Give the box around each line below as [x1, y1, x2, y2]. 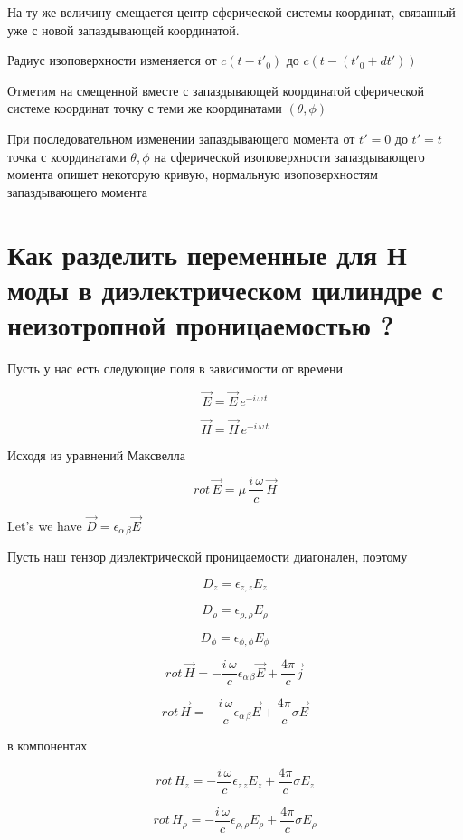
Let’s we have [7, 515, 82, 534]
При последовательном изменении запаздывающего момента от [7, 128, 355, 147]
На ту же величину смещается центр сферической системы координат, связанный [7, 3, 456, 21]
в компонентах [7, 736, 88, 755]
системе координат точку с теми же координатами [7, 99, 282, 118]
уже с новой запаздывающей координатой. [7, 20, 240, 39]
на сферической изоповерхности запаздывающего [154, 146, 425, 165]
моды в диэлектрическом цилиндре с [7, 270, 444, 307]
